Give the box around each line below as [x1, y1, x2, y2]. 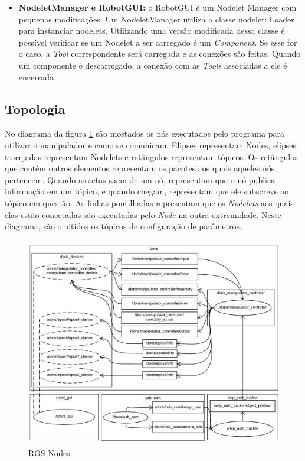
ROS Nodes [28, 447, 70, 459]
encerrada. [18, 70, 56, 83]
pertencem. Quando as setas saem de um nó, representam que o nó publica [5, 173, 276, 186]
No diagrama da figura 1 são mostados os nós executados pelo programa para [5, 127, 284, 139]
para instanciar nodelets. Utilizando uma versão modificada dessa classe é [18, 24, 285, 37]
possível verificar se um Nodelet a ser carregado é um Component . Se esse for [18, 35, 297, 48]
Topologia [5, 99, 65, 118]
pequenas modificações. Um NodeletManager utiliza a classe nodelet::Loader [18, 12, 294, 25]
